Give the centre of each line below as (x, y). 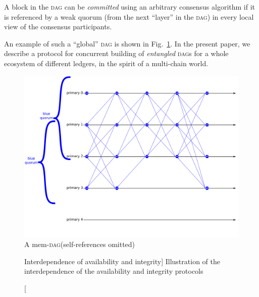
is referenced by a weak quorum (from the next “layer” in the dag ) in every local (129, 16)
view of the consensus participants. (58, 27)
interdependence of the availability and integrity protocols (114, 271)
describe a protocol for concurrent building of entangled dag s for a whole (116, 53)
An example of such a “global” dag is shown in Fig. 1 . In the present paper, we (127, 43)
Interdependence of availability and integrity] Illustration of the (122, 261)
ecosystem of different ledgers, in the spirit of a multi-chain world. (106, 63)
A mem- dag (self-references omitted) (80, 244)
